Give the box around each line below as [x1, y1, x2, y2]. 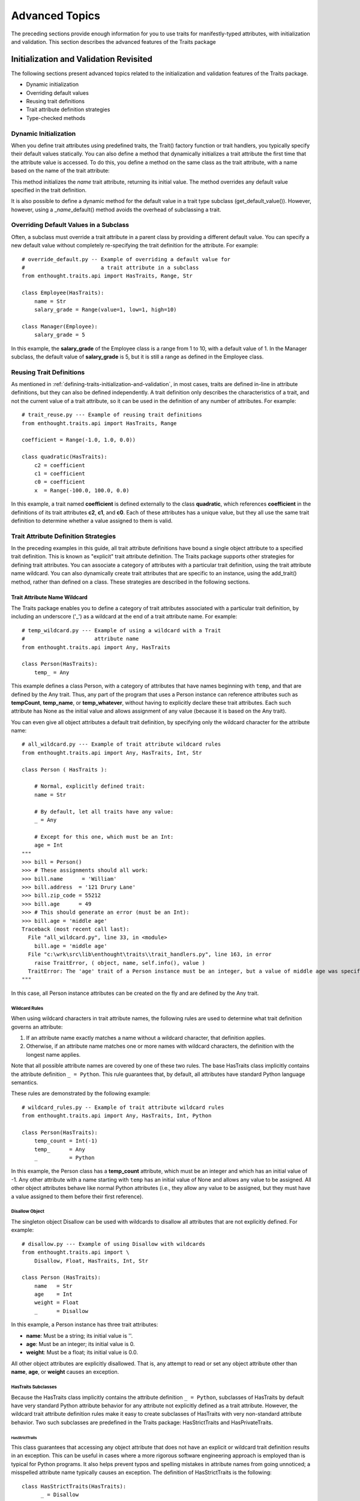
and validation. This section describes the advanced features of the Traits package [11, 38, 216, 45]
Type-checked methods [26, 114, 86, 121]
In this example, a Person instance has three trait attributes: [11, 1321, 158, 1328]
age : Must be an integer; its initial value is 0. [26, 1341, 135, 1348]
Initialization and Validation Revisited [11, 54, 153, 64]
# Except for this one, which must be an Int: [34, 833, 174, 840]
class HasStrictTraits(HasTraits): [22, 1483, 127, 1490]
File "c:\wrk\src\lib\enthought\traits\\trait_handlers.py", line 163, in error [28, 951, 272, 958]
